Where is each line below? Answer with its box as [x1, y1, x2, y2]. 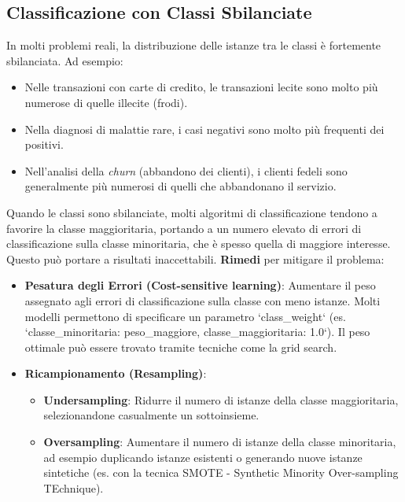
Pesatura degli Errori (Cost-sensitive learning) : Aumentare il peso [24, 277, 376, 293]
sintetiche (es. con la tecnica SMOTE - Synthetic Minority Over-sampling [43, 464, 399, 481]
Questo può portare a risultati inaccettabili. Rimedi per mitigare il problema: [6, 250, 385, 267]
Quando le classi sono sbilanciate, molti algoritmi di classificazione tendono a [6, 204, 377, 220]
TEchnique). [43, 479, 104, 496]
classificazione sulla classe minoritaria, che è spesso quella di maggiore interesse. [6, 235, 391, 252]
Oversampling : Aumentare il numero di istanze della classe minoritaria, [43, 434, 396, 450]
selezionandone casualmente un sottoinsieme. [43, 407, 260, 423]
